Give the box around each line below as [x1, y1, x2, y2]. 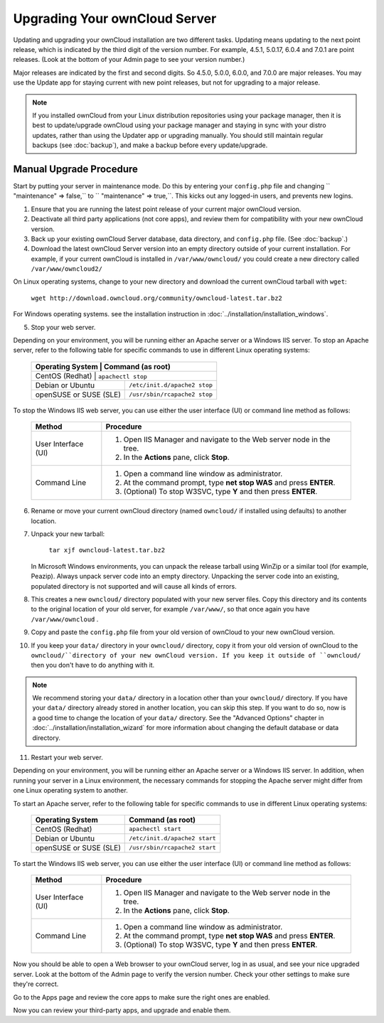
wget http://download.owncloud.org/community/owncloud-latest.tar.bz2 [31, 294, 282, 302]
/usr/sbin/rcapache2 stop [129, 391, 213, 398]
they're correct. [13, 980, 59, 988]
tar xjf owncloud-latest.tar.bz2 [48, 546, 166, 555]
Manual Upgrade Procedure [13, 163, 139, 175]
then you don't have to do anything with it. [31, 661, 155, 670]
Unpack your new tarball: [31, 530, 105, 538]
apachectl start [129, 825, 181, 833]
